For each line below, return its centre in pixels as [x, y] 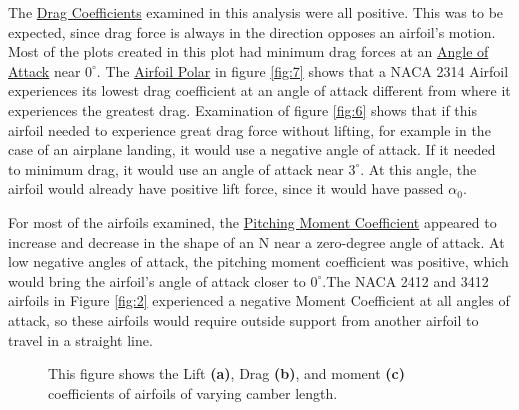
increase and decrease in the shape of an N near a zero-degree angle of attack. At [256, 241]
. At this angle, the [418, 168]
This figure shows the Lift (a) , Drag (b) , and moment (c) [226, 373]
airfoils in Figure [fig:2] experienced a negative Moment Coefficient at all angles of [259, 300]
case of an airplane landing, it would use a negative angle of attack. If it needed [252, 149]
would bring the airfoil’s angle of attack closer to [157, 280]
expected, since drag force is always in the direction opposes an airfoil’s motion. [252, 31]
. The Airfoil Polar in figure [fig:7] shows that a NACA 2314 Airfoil [302, 70]
